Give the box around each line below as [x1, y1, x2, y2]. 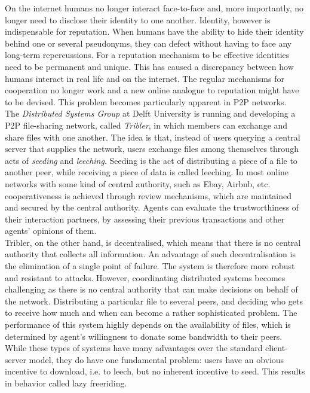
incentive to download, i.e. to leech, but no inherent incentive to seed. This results [5, 365, 305, 377]
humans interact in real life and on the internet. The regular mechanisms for [5, 72, 284, 84]
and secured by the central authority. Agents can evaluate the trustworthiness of [5, 201, 299, 214]
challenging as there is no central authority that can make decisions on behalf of [5, 283, 298, 295]
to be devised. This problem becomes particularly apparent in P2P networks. [5, 95, 287, 108]
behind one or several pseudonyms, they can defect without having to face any [5, 36, 292, 49]
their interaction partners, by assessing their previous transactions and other [5, 212, 285, 225]
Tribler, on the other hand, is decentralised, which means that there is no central [5, 236, 301, 248]
